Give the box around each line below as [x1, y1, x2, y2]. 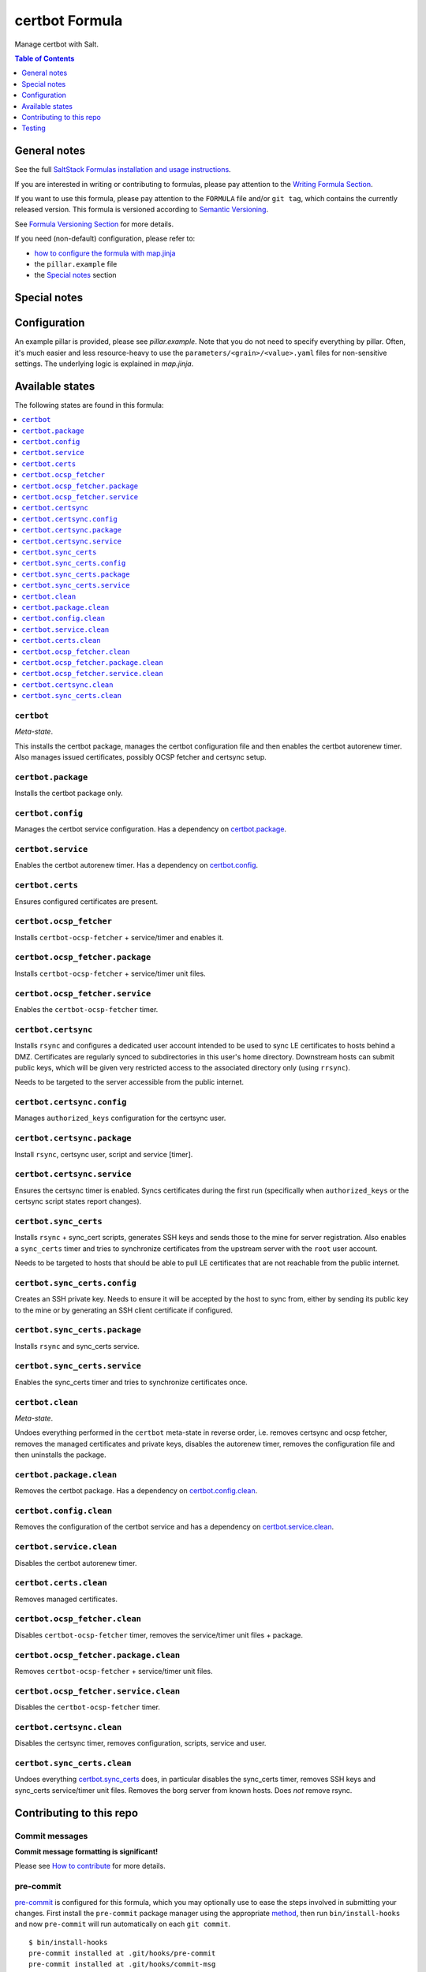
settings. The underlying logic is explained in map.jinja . [14, 359, 194, 368]
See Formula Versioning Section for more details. [14, 219, 174, 229]
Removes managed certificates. [14, 1594, 118, 1604]
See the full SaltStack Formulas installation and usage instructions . [14, 165, 232, 174]
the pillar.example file [34, 259, 118, 268]
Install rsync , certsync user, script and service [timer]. [14, 1149, 193, 1159]
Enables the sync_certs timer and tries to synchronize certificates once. [14, 1377, 248, 1387]
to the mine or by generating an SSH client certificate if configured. [14, 1305, 233, 1315]
